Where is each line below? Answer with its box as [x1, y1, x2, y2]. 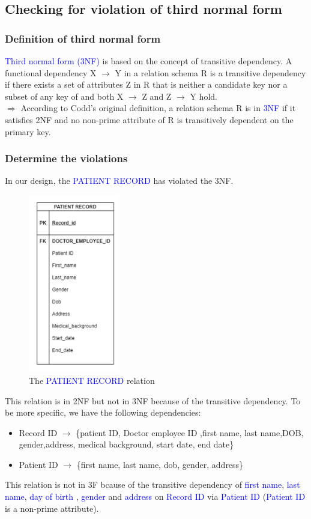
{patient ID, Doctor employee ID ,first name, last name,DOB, [76, 426, 304, 439]
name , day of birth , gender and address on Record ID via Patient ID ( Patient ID [5, 490, 306, 503]
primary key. [5, 125, 51, 138]
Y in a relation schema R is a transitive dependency [115, 66, 306, 79]
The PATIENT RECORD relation [29, 374, 155, 386]
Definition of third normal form [5, 31, 161, 46]
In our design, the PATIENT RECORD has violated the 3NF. [5, 174, 234, 187]
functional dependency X [5, 66, 97, 79]
